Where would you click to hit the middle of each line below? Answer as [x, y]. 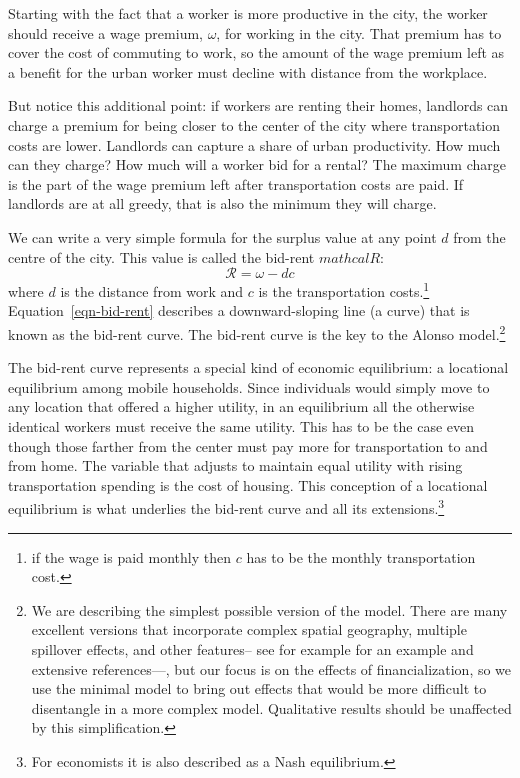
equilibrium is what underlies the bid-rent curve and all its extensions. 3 [226, 507]
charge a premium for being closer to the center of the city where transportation [254, 124]
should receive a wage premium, [105, 32]
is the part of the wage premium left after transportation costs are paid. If [236, 183]
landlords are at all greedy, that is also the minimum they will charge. [222, 203]
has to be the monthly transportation [361, 556]
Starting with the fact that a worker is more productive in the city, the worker [248, 13]
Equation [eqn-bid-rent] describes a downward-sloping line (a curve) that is [239, 310]
